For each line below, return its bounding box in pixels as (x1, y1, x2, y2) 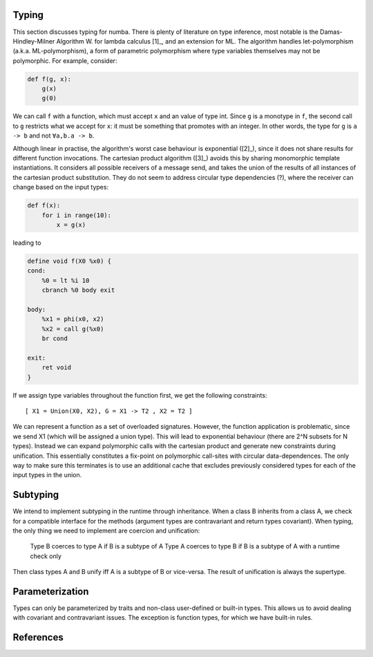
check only (30, 552, 62, 560)
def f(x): (27, 201, 61, 210)
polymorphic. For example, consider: (12, 56, 117, 65)
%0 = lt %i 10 (41, 277, 90, 284)
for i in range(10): (41, 211, 112, 219)
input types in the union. (12, 471, 82, 479)
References (12, 631, 64, 643)
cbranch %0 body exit (41, 286, 115, 294)
